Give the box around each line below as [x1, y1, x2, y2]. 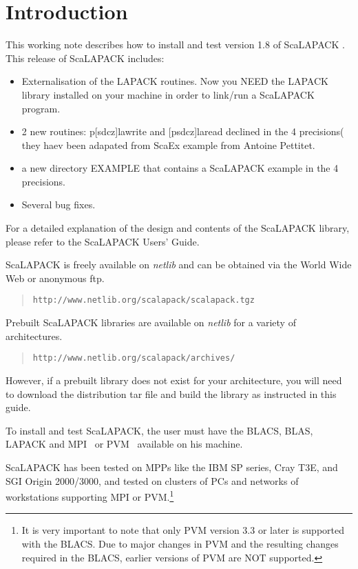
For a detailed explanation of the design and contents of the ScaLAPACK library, [6, 221, 350, 235]
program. [21, 101, 61, 115]
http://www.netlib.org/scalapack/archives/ [32, 353, 235, 363]
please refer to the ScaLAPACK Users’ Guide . [6, 234, 200, 248]
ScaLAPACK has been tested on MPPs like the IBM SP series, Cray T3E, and [6, 459, 338, 474]
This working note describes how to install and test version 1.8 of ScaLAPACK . [6, 37, 345, 52]
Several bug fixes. [21, 197, 96, 212]
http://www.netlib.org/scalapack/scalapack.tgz [32, 295, 255, 306]
